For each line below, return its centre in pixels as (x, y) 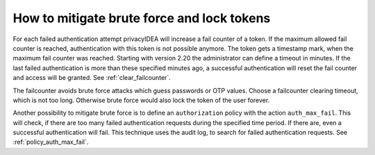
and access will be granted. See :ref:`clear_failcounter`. (92, 78)
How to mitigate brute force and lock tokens (142, 18)
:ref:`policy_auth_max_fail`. (51, 142)
